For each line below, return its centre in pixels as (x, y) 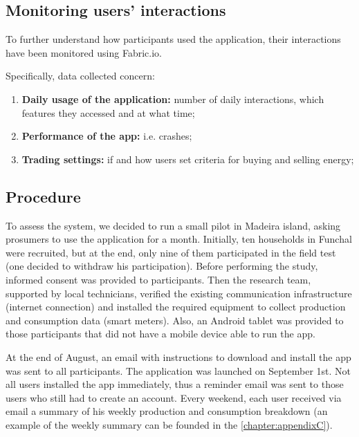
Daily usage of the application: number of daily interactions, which (173, 99)
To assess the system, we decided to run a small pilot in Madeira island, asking (173, 225)
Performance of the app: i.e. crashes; (107, 136)
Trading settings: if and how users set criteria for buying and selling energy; (188, 159)
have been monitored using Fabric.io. (84, 52)
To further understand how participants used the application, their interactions (173, 39)
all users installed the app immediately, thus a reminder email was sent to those (175, 384)
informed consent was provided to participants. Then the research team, (158, 279)
